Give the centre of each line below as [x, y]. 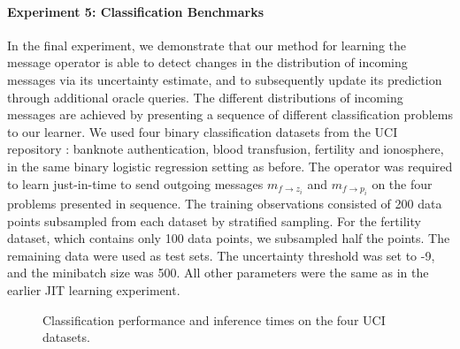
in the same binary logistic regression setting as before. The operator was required [230, 166]
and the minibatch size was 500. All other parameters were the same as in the [218, 273]
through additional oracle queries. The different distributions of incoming [205, 97]
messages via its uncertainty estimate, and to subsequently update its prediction [225, 79]
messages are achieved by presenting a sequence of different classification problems [230, 114]
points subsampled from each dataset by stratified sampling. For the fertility [214, 220]
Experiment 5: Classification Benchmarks [136, 11]
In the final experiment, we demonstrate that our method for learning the [207, 45]
